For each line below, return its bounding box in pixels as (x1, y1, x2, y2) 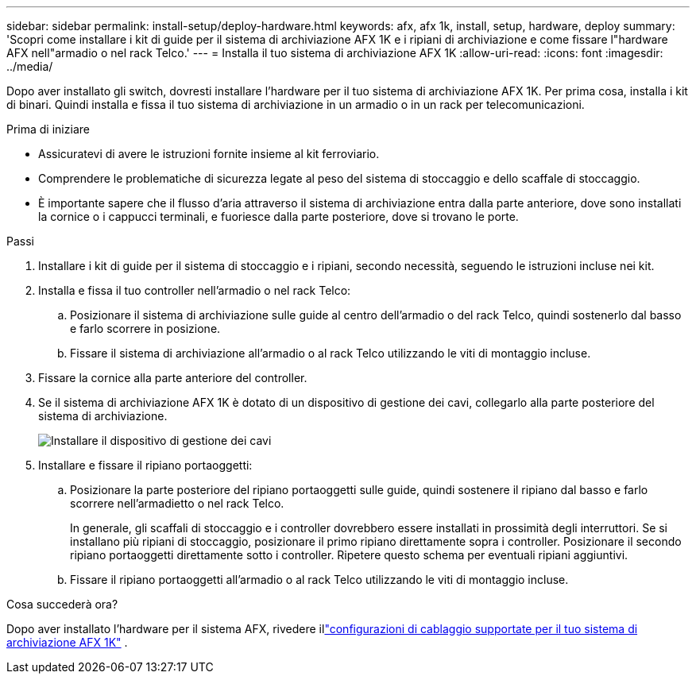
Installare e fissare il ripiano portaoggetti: (38, 458, 253, 472)
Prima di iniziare (6, 122, 90, 136)
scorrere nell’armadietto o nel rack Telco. (70, 496, 284, 510)
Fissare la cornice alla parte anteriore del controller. (38, 371, 307, 384)
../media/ (6, 60, 53, 73)
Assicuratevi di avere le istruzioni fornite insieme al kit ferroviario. (38, 147, 380, 160)
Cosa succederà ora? (6, 597, 118, 611)
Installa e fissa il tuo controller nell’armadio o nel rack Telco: (38, 284, 351, 297)
